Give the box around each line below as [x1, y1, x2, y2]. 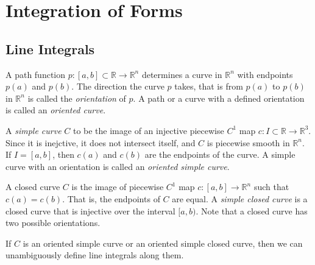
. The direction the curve [71, 80, 165, 93]
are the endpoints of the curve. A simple [144, 148, 296, 161]
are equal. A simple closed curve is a [172, 192, 308, 205]
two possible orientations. [5, 216, 101, 229]
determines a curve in [141, 68, 222, 80]
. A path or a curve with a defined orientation [133, 91, 305, 104]
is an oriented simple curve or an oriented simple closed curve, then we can [23, 236, 303, 249]
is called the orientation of [27, 91, 126, 104]
